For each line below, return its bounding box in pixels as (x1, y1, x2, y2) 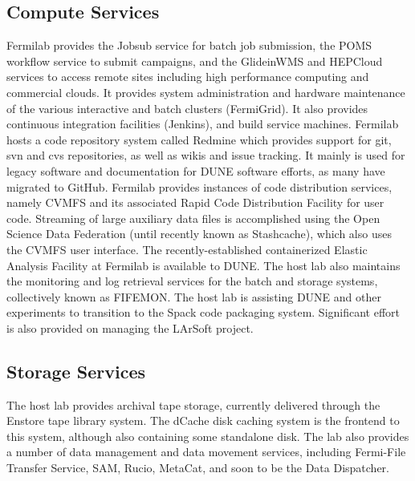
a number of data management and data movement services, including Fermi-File (6, 443, 406, 460)
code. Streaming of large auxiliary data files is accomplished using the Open (6, 209, 380, 226)
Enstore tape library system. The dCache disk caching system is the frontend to (6, 412, 400, 429)
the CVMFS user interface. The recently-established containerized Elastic (6, 240, 368, 257)
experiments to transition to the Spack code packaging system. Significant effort (6, 304, 401, 321)
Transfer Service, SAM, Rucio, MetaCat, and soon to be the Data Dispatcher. (6, 459, 389, 476)
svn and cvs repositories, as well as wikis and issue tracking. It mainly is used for (6, 147, 405, 164)
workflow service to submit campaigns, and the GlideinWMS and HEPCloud (6, 52, 383, 69)
